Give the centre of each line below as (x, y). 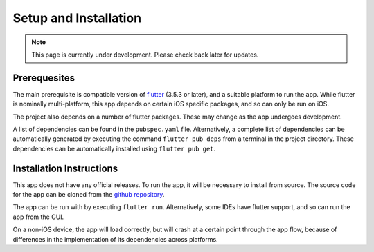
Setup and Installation (77, 18)
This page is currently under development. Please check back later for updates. (145, 55)
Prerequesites (44, 78)
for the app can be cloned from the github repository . (89, 195)
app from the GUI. (38, 217)
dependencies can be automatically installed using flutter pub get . (114, 148)
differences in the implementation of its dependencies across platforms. (115, 239)
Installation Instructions (65, 168)
